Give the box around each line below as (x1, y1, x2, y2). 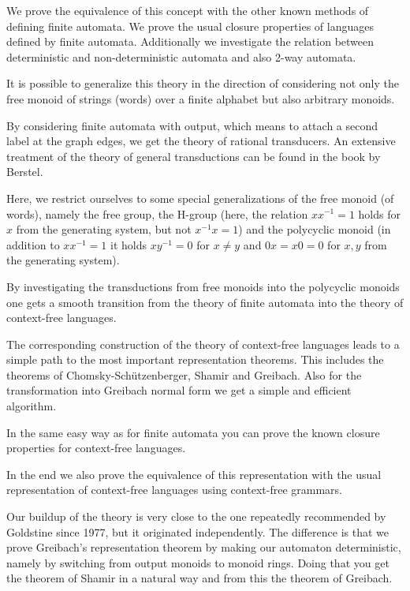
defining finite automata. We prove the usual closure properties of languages (6, 17, 374, 34)
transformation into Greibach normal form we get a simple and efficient (6, 382, 352, 398)
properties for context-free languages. (6, 440, 186, 456)
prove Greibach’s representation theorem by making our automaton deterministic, (6, 539, 401, 555)
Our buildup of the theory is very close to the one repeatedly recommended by (6, 508, 386, 525)
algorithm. (6, 398, 57, 414)
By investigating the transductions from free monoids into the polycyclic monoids (6, 278, 400, 294)
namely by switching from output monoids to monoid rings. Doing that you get (6, 554, 389, 570)
